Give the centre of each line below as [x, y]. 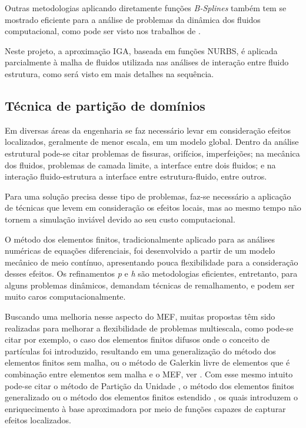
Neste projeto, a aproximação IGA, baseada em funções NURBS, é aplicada [141, 50]
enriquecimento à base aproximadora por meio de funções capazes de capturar [145, 408]
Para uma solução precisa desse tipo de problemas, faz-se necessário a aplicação [148, 196]
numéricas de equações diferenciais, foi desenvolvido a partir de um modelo [140, 251]
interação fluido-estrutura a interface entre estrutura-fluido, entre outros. [136, 176]
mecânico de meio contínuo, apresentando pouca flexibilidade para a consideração [152, 262]
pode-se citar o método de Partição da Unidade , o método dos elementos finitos [149, 385]
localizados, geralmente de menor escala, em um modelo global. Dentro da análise [152, 142]
